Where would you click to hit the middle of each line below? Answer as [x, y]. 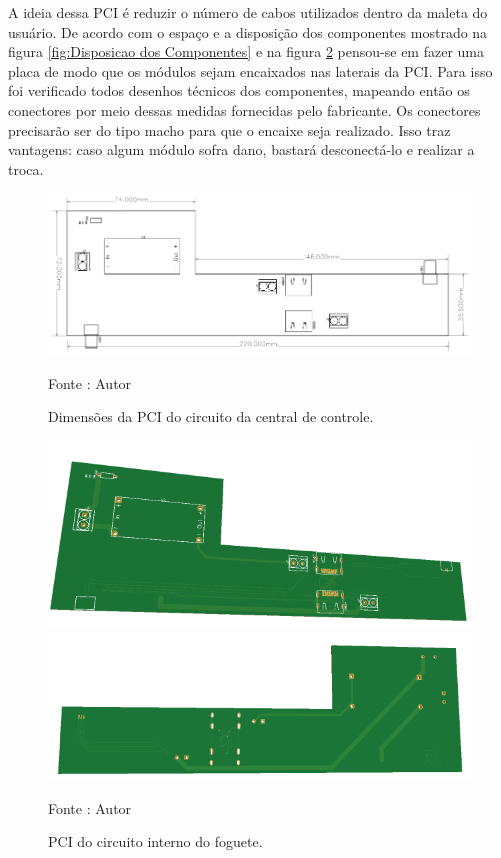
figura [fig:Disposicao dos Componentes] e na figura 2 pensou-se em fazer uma [246, 51]
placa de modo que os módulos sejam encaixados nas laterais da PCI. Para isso [250, 70]
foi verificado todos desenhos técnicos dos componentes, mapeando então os [239, 90]
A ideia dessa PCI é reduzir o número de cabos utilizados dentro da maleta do [248, 12]
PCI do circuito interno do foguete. [155, 841]
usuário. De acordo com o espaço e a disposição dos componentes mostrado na [248, 31]
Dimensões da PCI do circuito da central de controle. [211, 416]
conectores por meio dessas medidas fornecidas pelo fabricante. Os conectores [244, 109]
